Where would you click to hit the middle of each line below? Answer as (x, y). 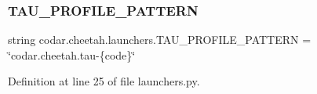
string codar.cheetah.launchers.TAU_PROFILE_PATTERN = (160, 40)
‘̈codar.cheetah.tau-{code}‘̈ (72, 54)
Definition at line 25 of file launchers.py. (104, 81)
